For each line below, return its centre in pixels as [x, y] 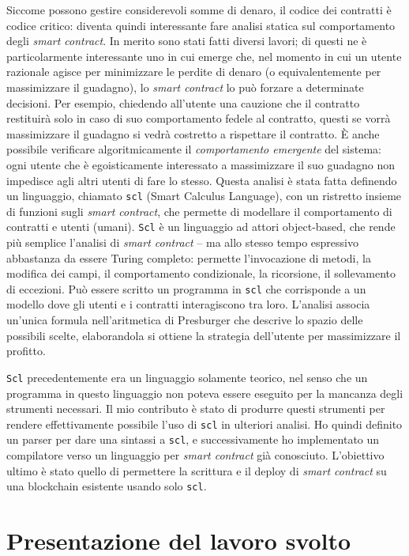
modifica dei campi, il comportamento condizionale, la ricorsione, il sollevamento [201, 273]
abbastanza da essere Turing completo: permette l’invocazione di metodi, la [189, 257]
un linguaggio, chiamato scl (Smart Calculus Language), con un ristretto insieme [204, 196]
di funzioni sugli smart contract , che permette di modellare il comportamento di [199, 211]
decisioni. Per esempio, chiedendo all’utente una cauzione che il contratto [183, 102]
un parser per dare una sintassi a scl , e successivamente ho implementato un [193, 439]
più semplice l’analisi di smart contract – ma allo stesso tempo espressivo [182, 242]
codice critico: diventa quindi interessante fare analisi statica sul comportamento [201, 25]
